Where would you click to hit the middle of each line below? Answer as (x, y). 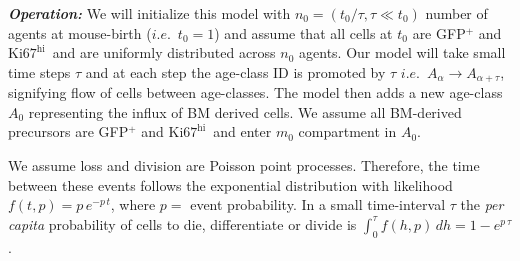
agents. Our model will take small (402, 52)
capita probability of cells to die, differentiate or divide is (182, 223)
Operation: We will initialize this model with (149, 13)
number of (456, 13)
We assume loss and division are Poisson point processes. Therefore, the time (244, 165)
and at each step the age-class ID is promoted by (235, 71)
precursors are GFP (68, 131)
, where (133, 204)
